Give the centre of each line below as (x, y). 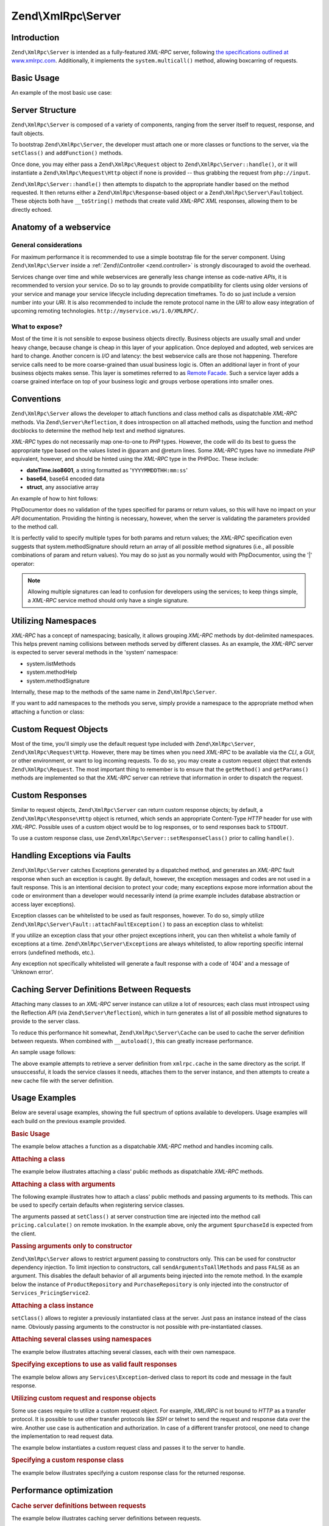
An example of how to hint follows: (55, 498)
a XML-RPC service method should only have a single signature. (108, 600)
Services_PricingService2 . (51, 1293)
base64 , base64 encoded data (65, 479)
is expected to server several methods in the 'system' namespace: (95, 653)
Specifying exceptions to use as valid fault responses (94, 1364)
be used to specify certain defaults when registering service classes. (98, 1205)
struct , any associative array (62, 487)
